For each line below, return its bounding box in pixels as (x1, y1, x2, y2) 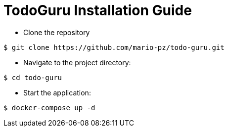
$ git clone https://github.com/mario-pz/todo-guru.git (3, 43, 225, 51)
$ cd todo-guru (3, 73, 62, 82)
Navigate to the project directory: (23, 58, 131, 67)
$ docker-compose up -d (3, 103, 95, 112)
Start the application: (23, 88, 91, 97)
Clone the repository (23, 28, 90, 37)
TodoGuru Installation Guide (3, 2, 192, 19)
